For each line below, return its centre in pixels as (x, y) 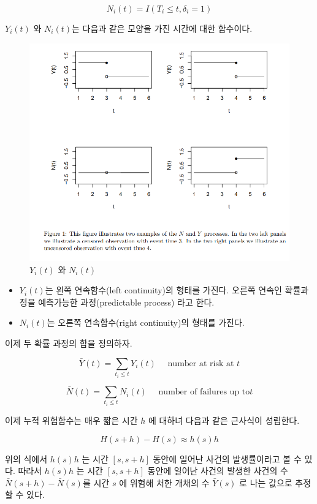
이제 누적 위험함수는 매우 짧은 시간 (71, 420)
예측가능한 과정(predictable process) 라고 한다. (126, 302)
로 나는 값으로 (266, 482)
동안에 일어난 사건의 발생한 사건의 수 (218, 471)
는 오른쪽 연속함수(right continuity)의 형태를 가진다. (146, 322)
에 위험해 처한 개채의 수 (164, 482)
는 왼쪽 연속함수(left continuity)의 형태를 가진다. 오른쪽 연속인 (163, 290)
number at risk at (201, 363)
